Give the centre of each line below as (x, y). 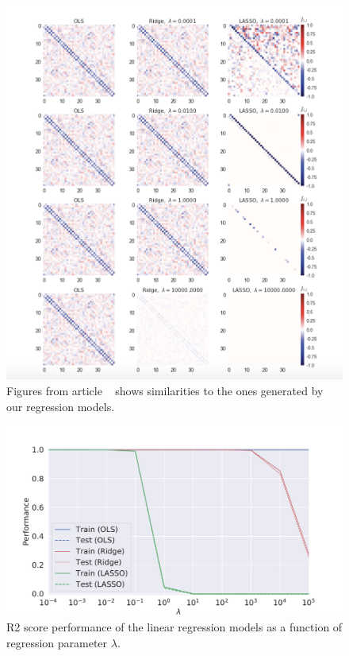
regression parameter (57, 643)
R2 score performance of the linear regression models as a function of (174, 627)
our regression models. (61, 406)
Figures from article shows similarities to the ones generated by (165, 390)
